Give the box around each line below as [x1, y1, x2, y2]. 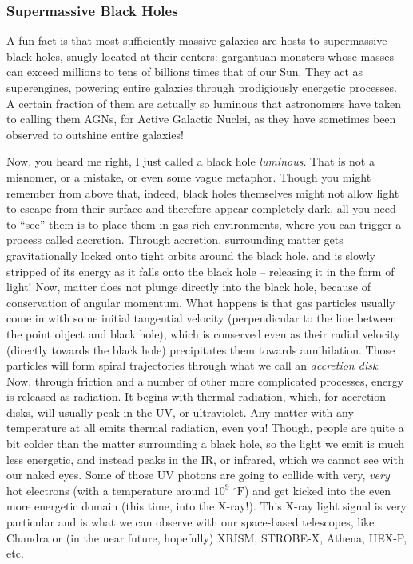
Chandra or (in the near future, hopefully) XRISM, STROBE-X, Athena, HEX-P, [6, 529, 407, 546]
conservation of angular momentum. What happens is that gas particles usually [6, 294, 395, 310]
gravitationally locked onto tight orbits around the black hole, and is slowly [6, 246, 375, 263]
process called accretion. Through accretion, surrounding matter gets [6, 231, 344, 248]
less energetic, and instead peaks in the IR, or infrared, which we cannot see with [6, 450, 404, 467]
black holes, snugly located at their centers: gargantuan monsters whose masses [6, 47, 394, 64]
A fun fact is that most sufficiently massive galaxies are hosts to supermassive [6, 32, 387, 49]
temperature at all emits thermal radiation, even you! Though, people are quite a [6, 419, 404, 436]
